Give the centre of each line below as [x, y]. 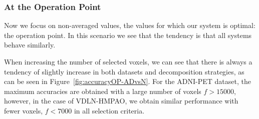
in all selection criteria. [109, 110]
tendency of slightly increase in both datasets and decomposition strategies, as [124, 71]
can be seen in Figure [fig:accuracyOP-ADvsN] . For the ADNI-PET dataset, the [127, 81]
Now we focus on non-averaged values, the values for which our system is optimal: [130, 25]
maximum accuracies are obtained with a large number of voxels [103, 91]
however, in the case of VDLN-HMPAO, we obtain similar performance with [121, 101]
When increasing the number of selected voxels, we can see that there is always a [128, 61]
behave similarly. [30, 45]
